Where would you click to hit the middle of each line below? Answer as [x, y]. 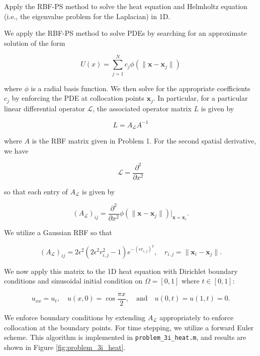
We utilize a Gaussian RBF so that [58, 232]
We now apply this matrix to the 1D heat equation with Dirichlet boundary [121, 271]
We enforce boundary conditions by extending [75, 317]
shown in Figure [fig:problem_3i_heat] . [65, 347]
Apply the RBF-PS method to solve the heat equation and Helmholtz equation [126, 6]
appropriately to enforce [197, 317]
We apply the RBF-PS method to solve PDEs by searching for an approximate [125, 33]
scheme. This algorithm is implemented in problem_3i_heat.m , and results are [125, 337]
